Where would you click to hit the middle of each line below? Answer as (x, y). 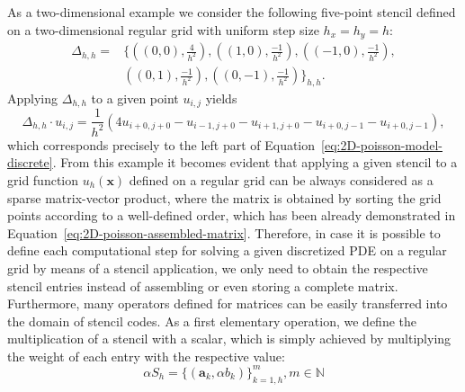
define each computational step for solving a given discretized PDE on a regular (227, 250)
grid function (43, 179)
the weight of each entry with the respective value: (146, 356)
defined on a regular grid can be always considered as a (281, 179)
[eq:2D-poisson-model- (382, 144)
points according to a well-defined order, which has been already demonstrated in (232, 215)
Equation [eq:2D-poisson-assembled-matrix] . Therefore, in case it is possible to (224, 232)
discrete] (30, 162)
